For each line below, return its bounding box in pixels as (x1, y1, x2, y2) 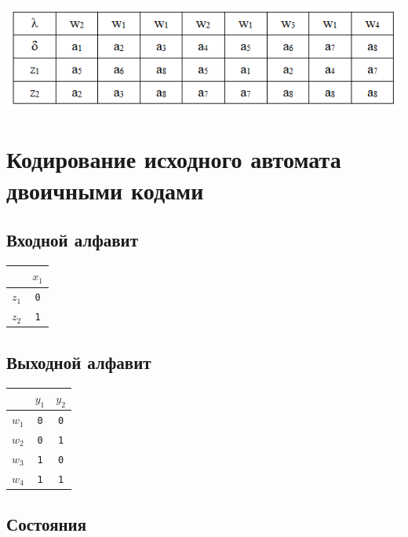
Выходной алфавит (6, 349, 151, 374)
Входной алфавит (6, 228, 138, 252)
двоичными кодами (6, 174, 204, 206)
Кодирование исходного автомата (6, 143, 341, 175)
